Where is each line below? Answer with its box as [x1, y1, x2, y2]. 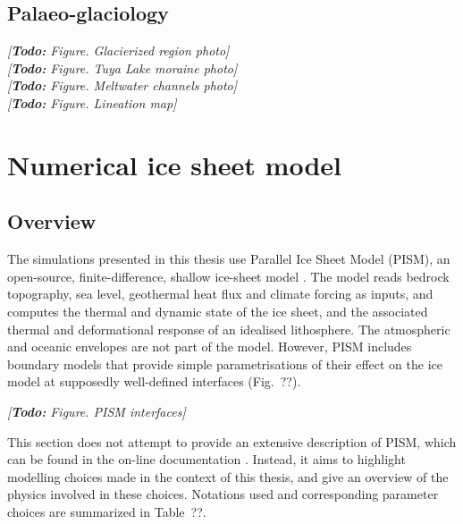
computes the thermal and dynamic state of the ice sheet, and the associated [7, 301, 428, 320]
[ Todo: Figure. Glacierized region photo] [7, 41, 230, 60]
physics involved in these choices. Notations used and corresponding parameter [7, 485, 439, 503]
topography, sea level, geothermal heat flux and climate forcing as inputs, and [7, 284, 434, 303]
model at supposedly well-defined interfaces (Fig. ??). [7, 372, 301, 391]
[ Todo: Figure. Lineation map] [7, 93, 177, 112]
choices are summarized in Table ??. [7, 502, 206, 520]
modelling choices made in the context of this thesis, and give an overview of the [7, 467, 449, 486]
